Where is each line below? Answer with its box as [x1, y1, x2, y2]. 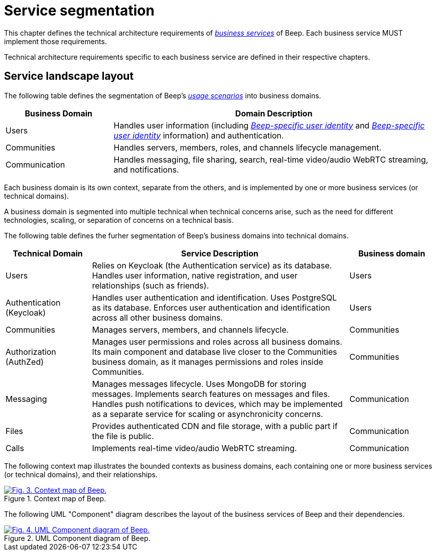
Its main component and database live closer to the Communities [92, 346, 337, 357]
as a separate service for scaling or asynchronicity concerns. [92, 408, 323, 419]
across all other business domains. [92, 312, 223, 323]
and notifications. [113, 164, 179, 175]
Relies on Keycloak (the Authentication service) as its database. [92, 260, 332, 270]
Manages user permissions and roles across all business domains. [92, 336, 343, 347]
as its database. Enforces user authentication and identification [92, 302, 330, 313]
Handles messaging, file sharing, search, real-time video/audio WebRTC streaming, [113, 154, 428, 165]
